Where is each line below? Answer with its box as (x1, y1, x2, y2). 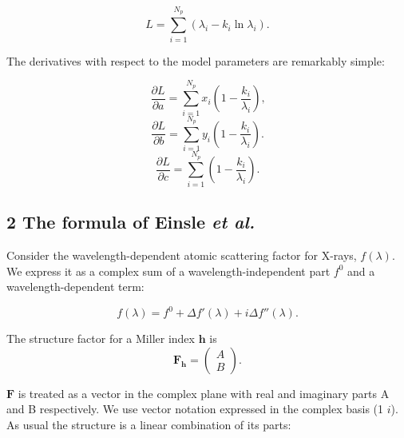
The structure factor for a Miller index (6, 330, 195, 347)
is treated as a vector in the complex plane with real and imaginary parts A (18, 384, 390, 401)
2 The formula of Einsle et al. (6, 209, 255, 234)
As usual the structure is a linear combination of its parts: (6, 416, 291, 432)
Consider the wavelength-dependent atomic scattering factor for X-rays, (6, 246, 357, 263)
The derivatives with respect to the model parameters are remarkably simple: (6, 52, 385, 69)
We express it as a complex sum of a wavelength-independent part (6, 262, 331, 279)
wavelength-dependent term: (6, 278, 145, 295)
